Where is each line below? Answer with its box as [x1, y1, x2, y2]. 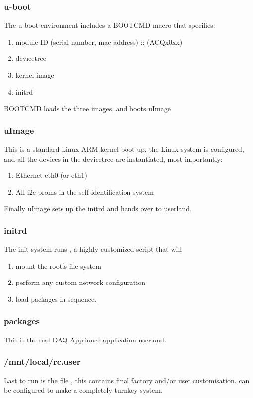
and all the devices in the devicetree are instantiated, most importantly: [4, 153, 223, 164]
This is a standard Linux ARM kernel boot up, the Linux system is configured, [4, 144, 244, 154]
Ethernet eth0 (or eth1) [15, 170, 87, 180]
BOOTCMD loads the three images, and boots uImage [4, 103, 171, 114]
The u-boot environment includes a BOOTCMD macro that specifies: [4, 20, 215, 30]
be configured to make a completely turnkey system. [4, 385, 163, 395]
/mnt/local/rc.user [4, 355, 81, 368]
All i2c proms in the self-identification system [15, 186, 154, 197]
